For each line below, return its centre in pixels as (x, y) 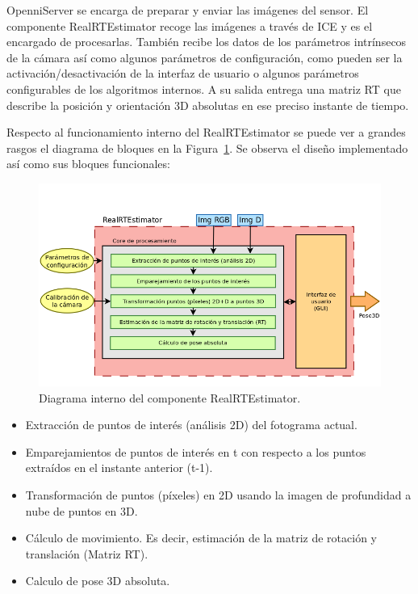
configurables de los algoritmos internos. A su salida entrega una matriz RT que (204, 88)
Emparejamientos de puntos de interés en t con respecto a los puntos (196, 451)
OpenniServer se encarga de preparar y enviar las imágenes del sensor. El (188, 10)
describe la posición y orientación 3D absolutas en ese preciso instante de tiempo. (208, 105)
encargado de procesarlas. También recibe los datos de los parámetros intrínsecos (207, 42)
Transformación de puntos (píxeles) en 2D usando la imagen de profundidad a (218, 495)
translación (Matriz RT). (87, 553)
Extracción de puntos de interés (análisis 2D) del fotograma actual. (191, 425)
